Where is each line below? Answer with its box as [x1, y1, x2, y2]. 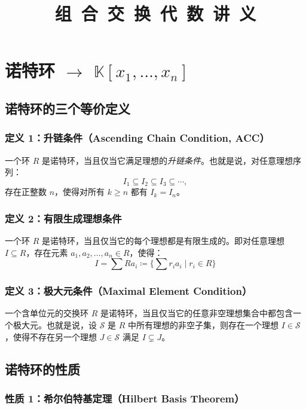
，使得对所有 [54, 185, 105, 198]
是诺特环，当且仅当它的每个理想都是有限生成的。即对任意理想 [41, 234, 284, 247]
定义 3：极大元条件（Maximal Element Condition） [5, 283, 252, 298]
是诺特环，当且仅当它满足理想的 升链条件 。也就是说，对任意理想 [41, 154, 293, 166]
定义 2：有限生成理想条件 [5, 210, 122, 225]
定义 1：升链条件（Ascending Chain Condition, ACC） [5, 130, 270, 145]
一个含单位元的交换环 [5, 307, 88, 319]
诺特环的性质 [5, 359, 80, 378]
